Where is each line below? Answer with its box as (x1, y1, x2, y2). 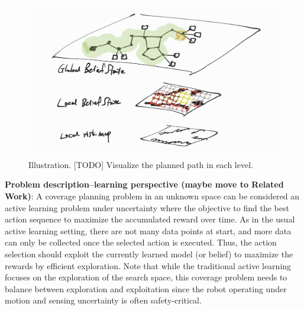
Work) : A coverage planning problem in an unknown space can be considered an (5, 190, 300, 202)
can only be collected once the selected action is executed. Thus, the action (5, 236, 277, 248)
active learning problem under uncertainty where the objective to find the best (5, 201, 289, 214)
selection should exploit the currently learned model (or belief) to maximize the (5, 248, 293, 260)
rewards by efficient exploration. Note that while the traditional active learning (5, 259, 292, 272)
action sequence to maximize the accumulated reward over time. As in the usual (5, 213, 295, 225)
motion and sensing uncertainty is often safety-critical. (5, 294, 202, 306)
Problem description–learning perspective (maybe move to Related (5, 178, 284, 190)
